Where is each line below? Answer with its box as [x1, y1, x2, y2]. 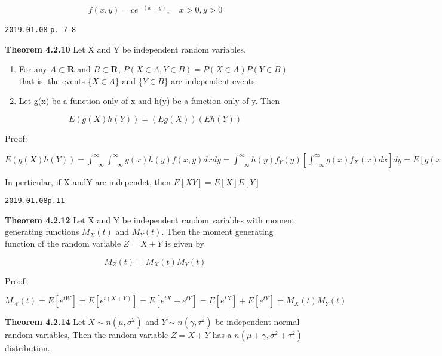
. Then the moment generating [161, 225, 274, 238]
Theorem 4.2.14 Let [5, 315, 85, 328]
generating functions [5, 225, 79, 238]
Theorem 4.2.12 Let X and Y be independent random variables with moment [5, 213, 295, 226]
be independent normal [215, 315, 300, 328]
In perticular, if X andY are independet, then [5, 175, 171, 188]
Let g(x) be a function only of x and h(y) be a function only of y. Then [19, 94, 280, 107]
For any [19, 63, 47, 75]
